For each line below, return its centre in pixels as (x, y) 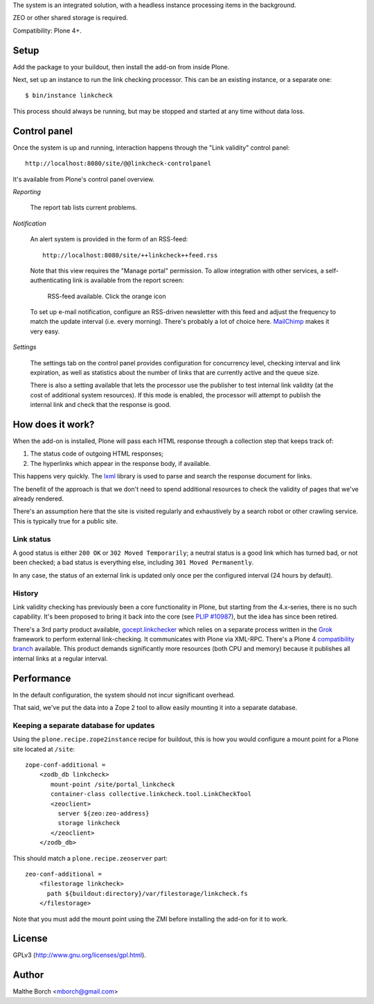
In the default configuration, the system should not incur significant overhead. (124, 695)
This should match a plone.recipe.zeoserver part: (90, 858)
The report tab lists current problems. (84, 207)
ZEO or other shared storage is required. (70, 18)
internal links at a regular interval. (60, 658)
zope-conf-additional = (65, 765)
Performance (42, 678)
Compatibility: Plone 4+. (47, 31)
